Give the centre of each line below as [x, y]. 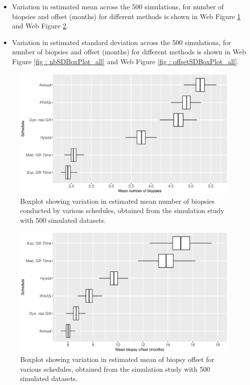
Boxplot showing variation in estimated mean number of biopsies [117, 201]
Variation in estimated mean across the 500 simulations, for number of [118, 6]
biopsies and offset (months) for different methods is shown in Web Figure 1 [126, 16]
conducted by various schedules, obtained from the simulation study [122, 210]
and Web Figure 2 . [40, 26]
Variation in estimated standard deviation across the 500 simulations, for [122, 42]
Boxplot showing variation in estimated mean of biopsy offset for [117, 359]
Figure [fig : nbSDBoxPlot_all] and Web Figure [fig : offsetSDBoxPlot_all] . [125, 61]
